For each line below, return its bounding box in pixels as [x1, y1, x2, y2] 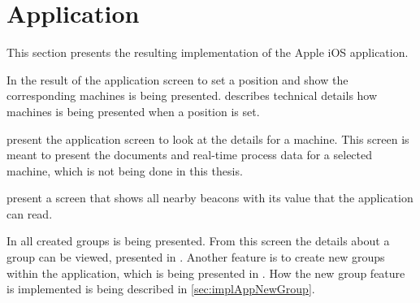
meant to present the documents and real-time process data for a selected [6, 146, 373, 163]
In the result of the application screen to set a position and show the [6, 71, 349, 88]
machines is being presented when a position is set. [6, 102, 260, 119]
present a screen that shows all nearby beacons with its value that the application [6, 189, 414, 206]
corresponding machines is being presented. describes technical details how [6, 87, 378, 104]
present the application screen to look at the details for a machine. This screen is [6, 130, 409, 147]
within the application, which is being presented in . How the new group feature [6, 264, 405, 281]
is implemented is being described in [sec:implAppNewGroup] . [6, 280, 315, 297]
